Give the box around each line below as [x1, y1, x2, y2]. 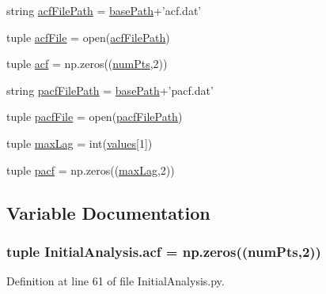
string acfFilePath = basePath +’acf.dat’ [6, 2, 202, 18]
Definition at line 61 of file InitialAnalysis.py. [6, 273, 225, 289]
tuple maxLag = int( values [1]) [6, 134, 153, 151]
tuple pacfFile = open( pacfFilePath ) [6, 108, 183, 125]
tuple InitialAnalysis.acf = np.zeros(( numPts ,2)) [6, 241, 321, 261]
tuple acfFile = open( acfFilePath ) [6, 28, 170, 45]
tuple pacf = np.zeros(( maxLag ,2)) [6, 161, 175, 178]
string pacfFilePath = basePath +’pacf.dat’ [6, 81, 214, 98]
